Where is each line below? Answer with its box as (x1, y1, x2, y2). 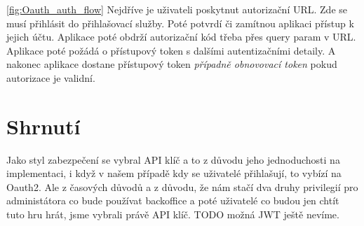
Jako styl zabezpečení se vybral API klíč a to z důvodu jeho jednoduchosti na (6, 152, 340, 167)
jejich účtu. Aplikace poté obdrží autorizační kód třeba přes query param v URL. (6, 29, 356, 44)
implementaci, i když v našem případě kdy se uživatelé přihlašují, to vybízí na (6, 166, 342, 181)
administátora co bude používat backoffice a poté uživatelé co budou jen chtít (6, 193, 339, 208)
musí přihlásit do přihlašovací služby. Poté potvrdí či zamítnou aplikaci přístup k (6, 15, 354, 30)
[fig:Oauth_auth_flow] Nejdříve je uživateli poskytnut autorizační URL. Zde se (6, 2, 348, 16)
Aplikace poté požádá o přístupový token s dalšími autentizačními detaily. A (6, 43, 336, 57)
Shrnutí (6, 111, 81, 140)
